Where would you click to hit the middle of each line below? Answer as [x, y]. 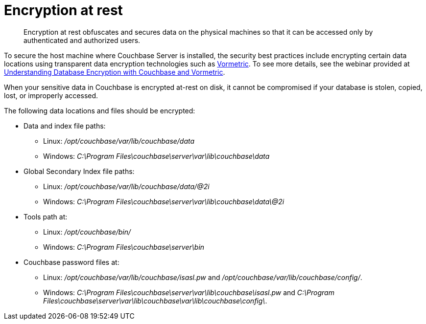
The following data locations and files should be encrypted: [100, 110]
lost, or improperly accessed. [51, 95]
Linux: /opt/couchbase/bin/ [87, 232]
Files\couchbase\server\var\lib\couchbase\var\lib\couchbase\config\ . [155, 301]
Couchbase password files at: [71, 262]
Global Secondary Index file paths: [79, 171]
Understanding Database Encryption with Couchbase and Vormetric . [115, 72]
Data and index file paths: [65, 126]
